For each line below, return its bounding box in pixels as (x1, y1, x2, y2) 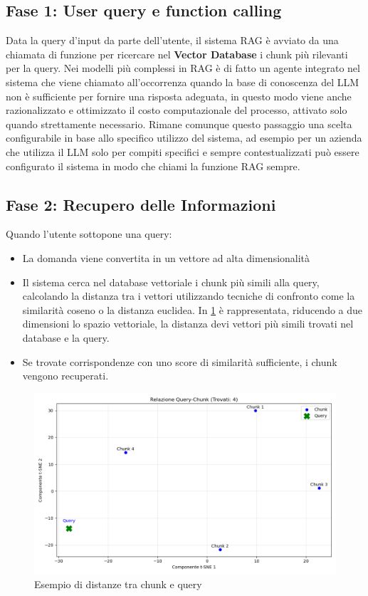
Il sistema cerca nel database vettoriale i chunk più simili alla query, (22, 274, 320, 289)
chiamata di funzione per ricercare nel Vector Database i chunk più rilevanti (6, 46, 348, 61)
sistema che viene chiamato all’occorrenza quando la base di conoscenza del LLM (6, 74, 359, 89)
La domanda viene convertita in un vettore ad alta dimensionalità (22, 250, 310, 265)
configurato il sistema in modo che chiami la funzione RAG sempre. (6, 158, 300, 173)
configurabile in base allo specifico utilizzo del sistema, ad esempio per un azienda (6, 130, 362, 145)
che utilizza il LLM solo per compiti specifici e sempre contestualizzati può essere (6, 144, 359, 159)
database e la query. (22, 330, 110, 345)
